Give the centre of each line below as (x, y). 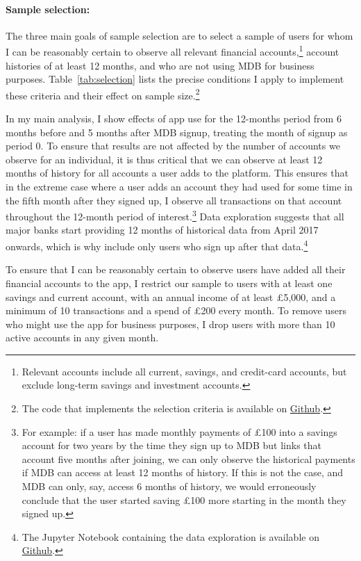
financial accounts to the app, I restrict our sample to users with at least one (169, 283)
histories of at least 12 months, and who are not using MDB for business (160, 65)
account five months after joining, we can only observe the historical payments (188, 458)
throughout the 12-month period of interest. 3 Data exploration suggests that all (175, 215)
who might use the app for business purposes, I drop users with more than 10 (170, 324)
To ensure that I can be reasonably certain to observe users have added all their (176, 269)
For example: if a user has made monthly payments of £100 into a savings (179, 431)
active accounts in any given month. (82, 338)
